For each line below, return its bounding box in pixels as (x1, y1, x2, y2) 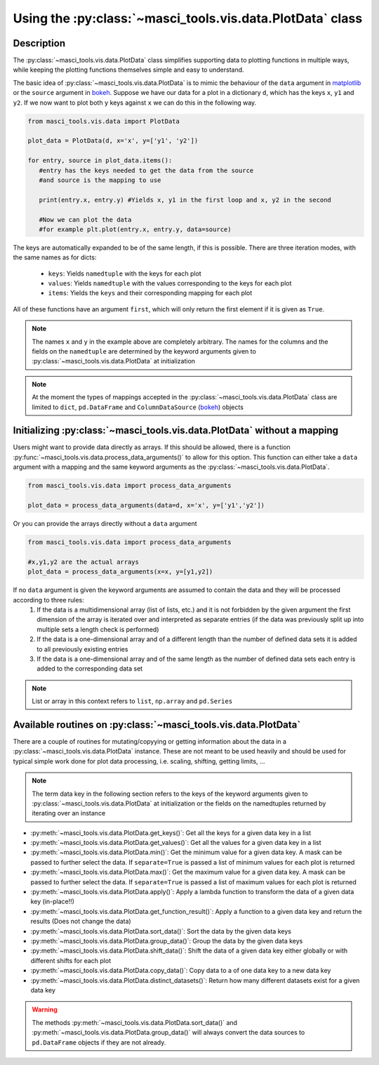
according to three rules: (13, 595, 84, 604)
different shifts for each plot (30, 956, 112, 964)
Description (13, 37, 66, 49)
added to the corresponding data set (36, 664, 143, 673)
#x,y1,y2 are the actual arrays (27, 557, 140, 566)
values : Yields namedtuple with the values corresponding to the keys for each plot (48, 279, 292, 288)
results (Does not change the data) (30, 917, 131, 926)
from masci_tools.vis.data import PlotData (27, 117, 180, 125)
